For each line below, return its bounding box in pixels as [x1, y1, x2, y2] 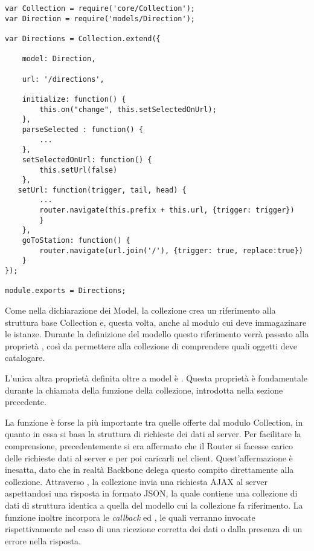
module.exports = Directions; [5, 286, 126, 295]
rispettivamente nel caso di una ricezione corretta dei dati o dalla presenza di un [5, 523, 303, 535]
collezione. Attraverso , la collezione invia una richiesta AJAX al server [5, 475, 268, 487]
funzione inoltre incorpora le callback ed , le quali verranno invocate [5, 510, 255, 523]
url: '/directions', [22, 74, 104, 84]
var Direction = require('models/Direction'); [5, 14, 195, 23]
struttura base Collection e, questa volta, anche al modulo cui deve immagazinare [5, 315, 307, 328]
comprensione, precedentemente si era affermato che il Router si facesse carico [5, 439, 293, 452]
